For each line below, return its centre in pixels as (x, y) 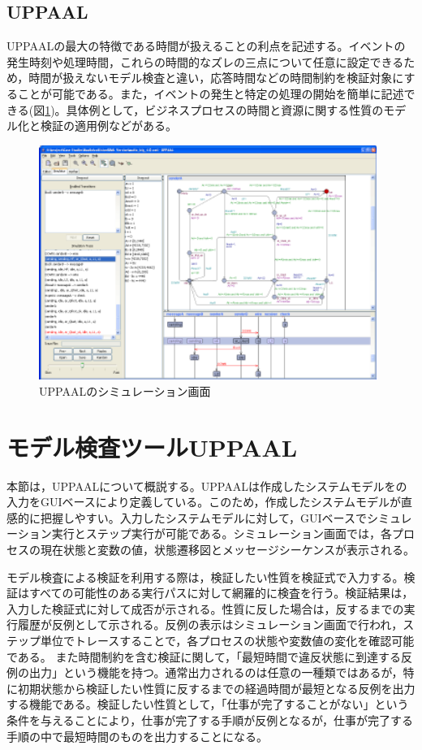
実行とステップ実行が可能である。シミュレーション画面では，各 (222, 533)
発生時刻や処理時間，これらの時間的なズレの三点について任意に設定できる (205, 61)
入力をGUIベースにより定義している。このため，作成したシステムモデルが (204, 502)
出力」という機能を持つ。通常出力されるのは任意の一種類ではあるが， (216, 672)
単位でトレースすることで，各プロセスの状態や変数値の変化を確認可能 (227, 641)
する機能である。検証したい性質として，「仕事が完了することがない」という (208, 704)
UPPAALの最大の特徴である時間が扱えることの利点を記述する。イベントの (206, 46)
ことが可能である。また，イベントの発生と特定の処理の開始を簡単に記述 (211, 93)
